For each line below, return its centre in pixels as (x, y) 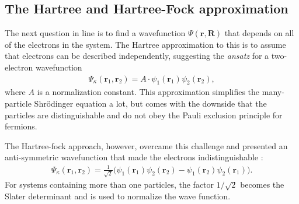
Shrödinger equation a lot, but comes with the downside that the (150, 103)
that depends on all (259, 33)
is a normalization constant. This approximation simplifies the (148, 92)
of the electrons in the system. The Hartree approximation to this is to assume (145, 44)
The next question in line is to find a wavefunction (95, 33)
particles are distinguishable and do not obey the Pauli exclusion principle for (144, 115)
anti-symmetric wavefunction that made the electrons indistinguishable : (134, 157)
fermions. (21, 126)
